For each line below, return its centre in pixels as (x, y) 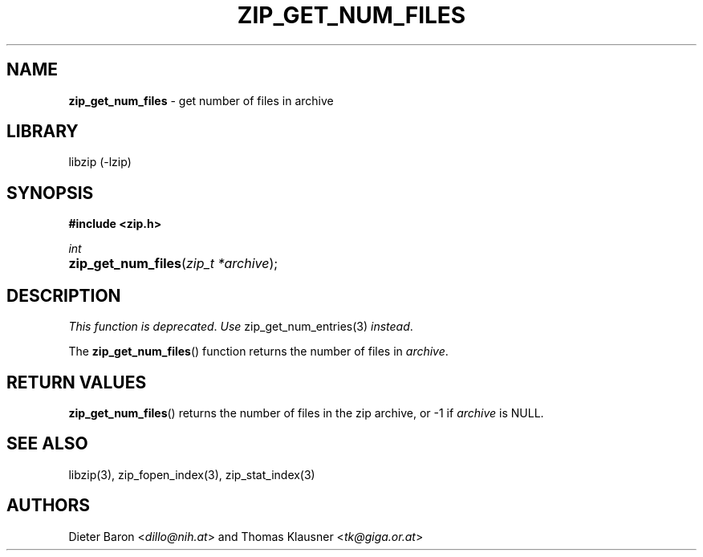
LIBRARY (43, 132)
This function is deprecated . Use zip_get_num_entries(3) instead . (241, 327)
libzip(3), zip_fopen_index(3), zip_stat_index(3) (192, 474)
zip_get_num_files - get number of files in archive (201, 100)
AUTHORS (49, 506)
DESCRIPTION (64, 295)
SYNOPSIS (50, 193)
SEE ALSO (47, 444)
